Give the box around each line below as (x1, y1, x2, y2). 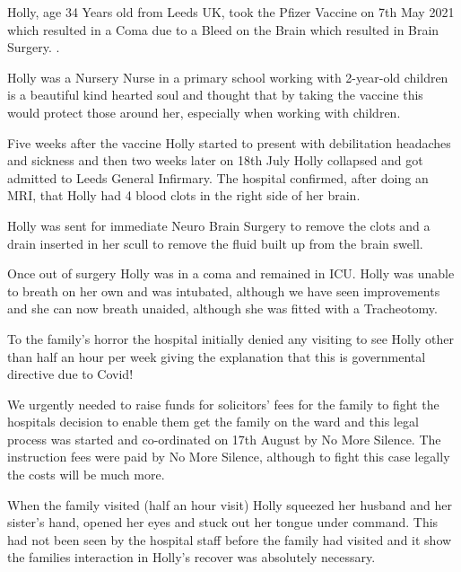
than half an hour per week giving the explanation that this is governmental (7, 347, 426, 365)
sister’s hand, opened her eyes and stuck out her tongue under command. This (7, 513, 439, 532)
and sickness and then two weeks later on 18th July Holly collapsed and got (7, 151, 423, 170)
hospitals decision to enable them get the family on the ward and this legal (7, 412, 419, 431)
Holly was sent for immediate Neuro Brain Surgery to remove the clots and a (7, 216, 431, 234)
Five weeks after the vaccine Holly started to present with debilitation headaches (7, 133, 451, 152)
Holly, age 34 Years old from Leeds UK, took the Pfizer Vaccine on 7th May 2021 (7, 3, 455, 21)
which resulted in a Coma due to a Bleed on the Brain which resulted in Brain (7, 20, 439, 39)
